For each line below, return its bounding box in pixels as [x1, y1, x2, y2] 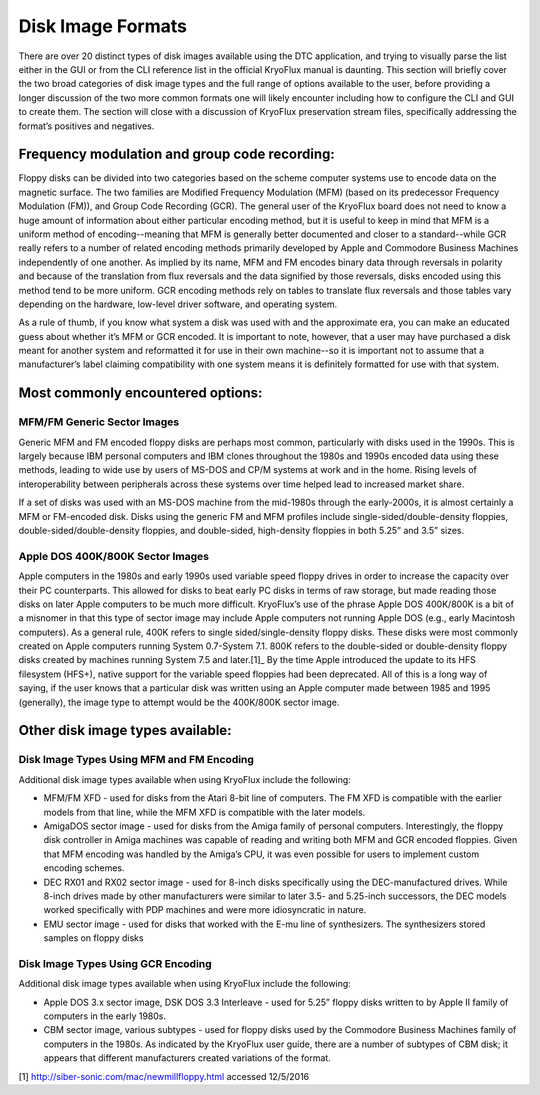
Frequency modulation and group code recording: [18, 146, 335, 163]
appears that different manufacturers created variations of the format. [43, 1052, 332, 1064]
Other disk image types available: [18, 722, 232, 739]
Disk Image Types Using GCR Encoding [18, 956, 212, 970]
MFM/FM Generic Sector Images [18, 415, 180, 429]
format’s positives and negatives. [18, 120, 155, 132]
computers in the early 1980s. [43, 1010, 167, 1022]
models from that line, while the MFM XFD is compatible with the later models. [43, 806, 366, 818]
